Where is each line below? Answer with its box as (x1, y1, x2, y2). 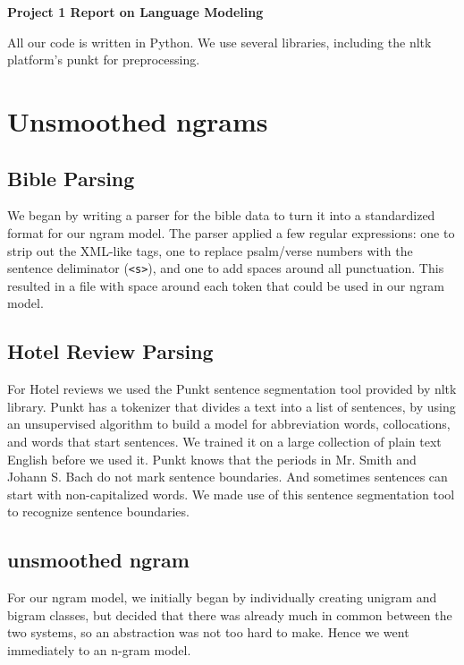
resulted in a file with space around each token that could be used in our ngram (7, 276, 444, 294)
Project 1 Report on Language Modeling (7, 3, 264, 21)
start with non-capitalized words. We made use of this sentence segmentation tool (7, 484, 455, 503)
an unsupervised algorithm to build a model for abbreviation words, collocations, (7, 414, 451, 433)
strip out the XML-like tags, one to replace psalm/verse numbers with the (7, 241, 413, 260)
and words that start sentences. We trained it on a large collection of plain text (7, 431, 442, 450)
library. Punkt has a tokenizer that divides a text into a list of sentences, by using (7, 396, 456, 415)
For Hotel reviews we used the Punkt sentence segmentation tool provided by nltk (7, 379, 457, 398)
